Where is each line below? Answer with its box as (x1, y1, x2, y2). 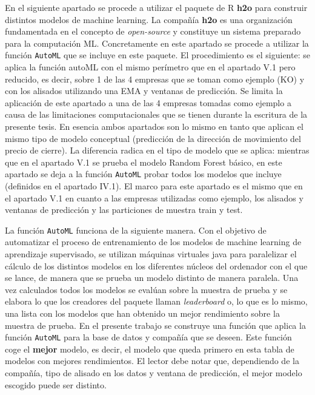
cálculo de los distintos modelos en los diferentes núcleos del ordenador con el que (5, 259, 308, 272)
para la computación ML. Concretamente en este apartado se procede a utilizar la (5, 36, 309, 49)
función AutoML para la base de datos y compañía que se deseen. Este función (5, 331, 292, 343)
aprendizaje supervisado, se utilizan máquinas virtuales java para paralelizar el (5, 248, 297, 260)
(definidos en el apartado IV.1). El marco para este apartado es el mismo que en (5, 180, 303, 192)
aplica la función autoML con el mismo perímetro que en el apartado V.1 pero (5, 61, 296, 73)
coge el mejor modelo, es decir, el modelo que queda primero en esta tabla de (5, 342, 294, 355)
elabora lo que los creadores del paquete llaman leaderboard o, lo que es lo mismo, (5, 295, 308, 308)
